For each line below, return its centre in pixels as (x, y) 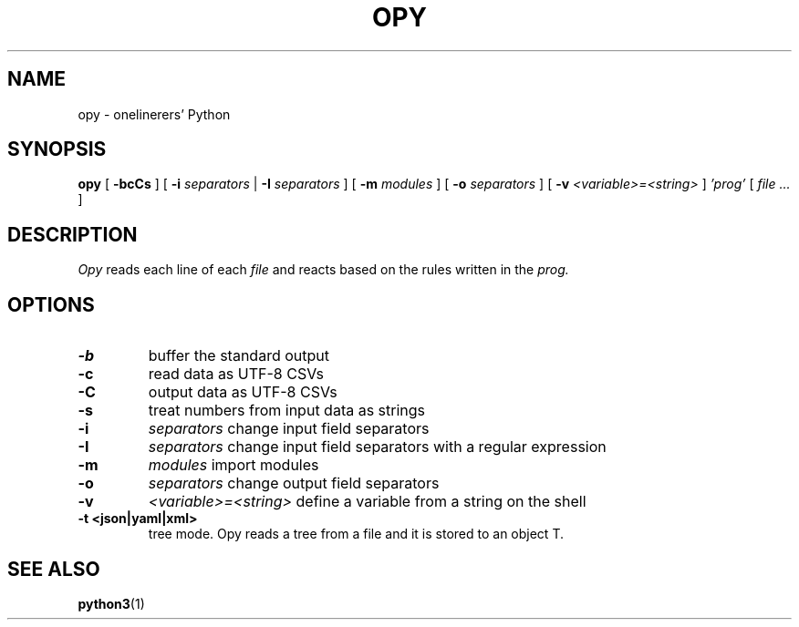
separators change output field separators (294, 483)
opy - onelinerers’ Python (154, 114)
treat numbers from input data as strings (287, 411)
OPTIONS (51, 304)
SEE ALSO (54, 569)
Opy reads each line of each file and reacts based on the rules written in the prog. (323, 270)
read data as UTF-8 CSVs (236, 374)
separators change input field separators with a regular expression (377, 447)
